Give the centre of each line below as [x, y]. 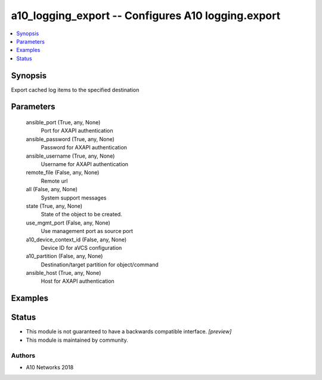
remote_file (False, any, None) [63, 173]
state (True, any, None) [54, 206]
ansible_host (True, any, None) [64, 273]
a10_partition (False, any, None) [64, 256]
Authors [23, 356]
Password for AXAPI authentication [84, 148]
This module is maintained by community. [77, 340]
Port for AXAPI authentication [77, 131]
